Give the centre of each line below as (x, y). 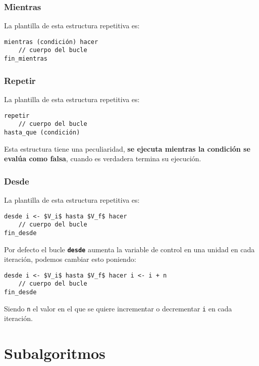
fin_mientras (26, 59)
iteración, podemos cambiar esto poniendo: (70, 259)
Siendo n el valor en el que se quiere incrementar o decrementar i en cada (118, 308)
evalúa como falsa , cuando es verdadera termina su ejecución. (103, 158)
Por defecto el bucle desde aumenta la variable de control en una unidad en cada (129, 249)
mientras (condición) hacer (51, 42)
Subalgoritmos (55, 353)
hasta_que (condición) (42, 132)
